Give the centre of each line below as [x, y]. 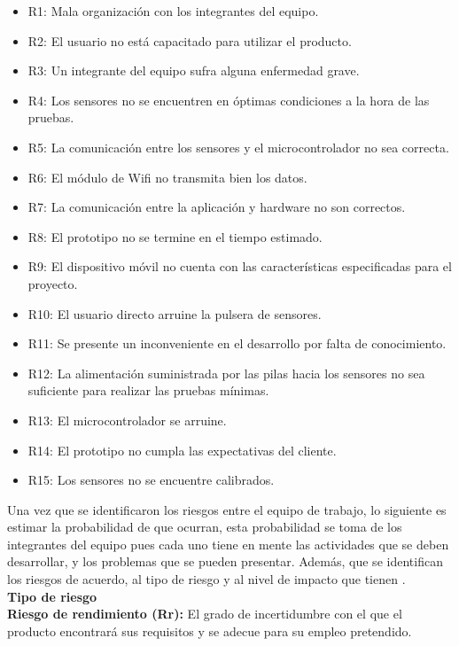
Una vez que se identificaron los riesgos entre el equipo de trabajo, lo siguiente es [227, 509]
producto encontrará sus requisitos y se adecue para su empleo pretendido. [210, 630]
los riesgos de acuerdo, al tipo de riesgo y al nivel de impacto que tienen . [206, 579]
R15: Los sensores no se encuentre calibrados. [151, 480]
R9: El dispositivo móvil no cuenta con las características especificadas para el [240, 266]
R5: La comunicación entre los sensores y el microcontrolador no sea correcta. [238, 147]
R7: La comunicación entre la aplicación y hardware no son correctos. [217, 207]
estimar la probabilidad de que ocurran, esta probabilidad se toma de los [205, 527]
